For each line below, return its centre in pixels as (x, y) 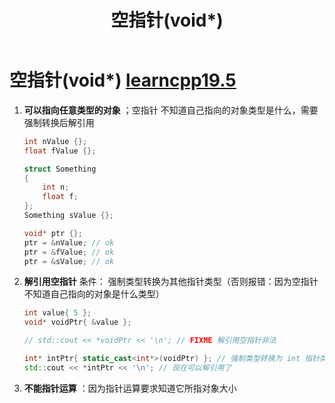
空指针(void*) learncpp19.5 (123, 80)
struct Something (60, 169)
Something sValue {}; (68, 216)
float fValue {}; (60, 151)
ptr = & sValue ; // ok (69, 261)
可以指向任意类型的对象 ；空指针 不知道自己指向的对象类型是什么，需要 (171, 110)
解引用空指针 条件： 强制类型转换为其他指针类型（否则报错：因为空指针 (171, 282)
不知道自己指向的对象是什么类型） (94, 294)
